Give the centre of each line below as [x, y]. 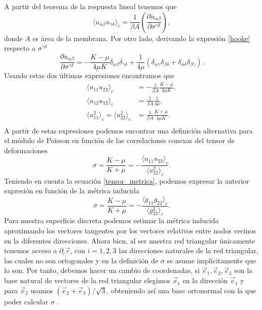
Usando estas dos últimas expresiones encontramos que [89, 75]
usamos [42, 290]
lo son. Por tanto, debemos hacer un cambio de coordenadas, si [102, 270]
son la [244, 270]
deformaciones [26, 150]
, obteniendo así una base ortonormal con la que [181, 290]
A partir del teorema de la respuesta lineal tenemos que [90, 6]
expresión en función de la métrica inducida [72, 191]
